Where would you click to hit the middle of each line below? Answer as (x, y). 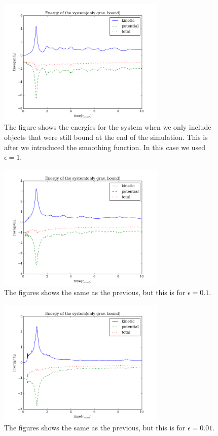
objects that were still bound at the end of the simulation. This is (106, 137)
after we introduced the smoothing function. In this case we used (105, 147)
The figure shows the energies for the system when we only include (108, 127)
